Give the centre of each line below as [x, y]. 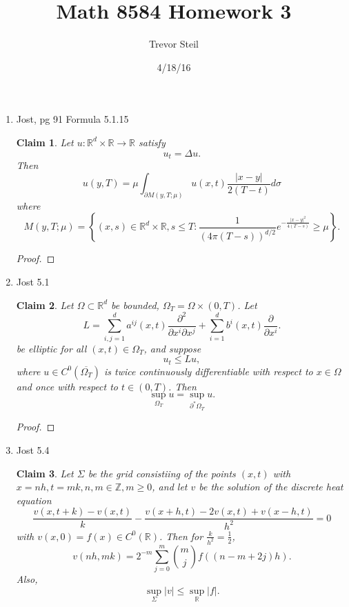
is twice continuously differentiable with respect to [208, 371]
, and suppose [172, 348]
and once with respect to [67, 386]
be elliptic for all [51, 348]
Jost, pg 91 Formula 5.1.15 [72, 119]
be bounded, [135, 305]
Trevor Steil [174, 44]
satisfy [152, 142]
